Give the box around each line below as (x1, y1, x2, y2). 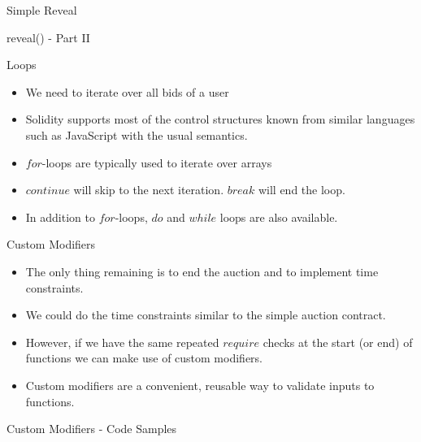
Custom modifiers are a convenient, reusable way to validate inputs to (25, 376, 375, 393)
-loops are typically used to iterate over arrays (41, 154, 272, 171)
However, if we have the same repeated (25, 333, 219, 350)
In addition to (25, 208, 95, 225)
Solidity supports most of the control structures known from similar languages (25, 110, 415, 128)
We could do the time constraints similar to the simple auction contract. (25, 306, 386, 323)
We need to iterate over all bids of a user (25, 83, 229, 100)
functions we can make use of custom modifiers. (25, 349, 263, 366)
